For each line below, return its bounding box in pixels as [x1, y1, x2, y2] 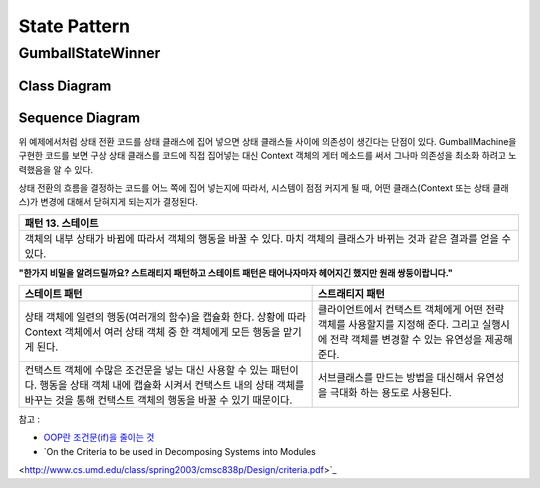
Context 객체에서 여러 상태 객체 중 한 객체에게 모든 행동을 [24, 325, 281, 339]
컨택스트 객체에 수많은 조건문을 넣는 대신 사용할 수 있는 [24, 363, 269, 377]
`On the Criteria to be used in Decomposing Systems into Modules [43, 445, 317, 457]
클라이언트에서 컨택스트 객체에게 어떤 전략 [317, 303, 505, 317]
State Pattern [18, 15, 130, 37]
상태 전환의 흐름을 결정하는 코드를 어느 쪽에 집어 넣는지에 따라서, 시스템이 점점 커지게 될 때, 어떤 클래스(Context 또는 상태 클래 [18, 181, 509, 194]
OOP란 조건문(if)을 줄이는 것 [43, 431, 155, 444]
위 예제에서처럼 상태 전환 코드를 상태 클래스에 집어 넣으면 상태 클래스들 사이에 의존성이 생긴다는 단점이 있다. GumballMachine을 [18, 135, 517, 147]
